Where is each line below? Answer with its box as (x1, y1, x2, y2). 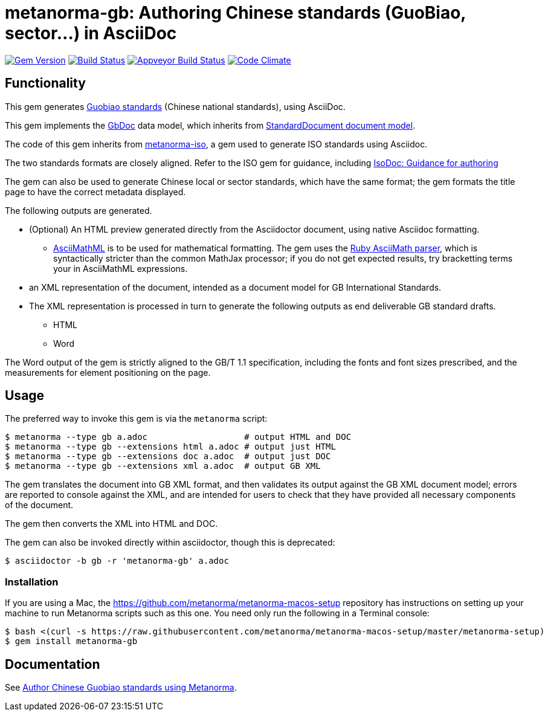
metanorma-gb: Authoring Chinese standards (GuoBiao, (5, 2, 466, 23)
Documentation (5, 656, 100, 672)
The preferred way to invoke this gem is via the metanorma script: (5, 413, 268, 424)
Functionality (5, 76, 86, 91)
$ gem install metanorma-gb (5, 636, 138, 647)
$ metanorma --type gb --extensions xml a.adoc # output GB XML (5, 461, 321, 471)
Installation (5, 575, 59, 588)
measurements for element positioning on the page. (5, 367, 211, 378)
